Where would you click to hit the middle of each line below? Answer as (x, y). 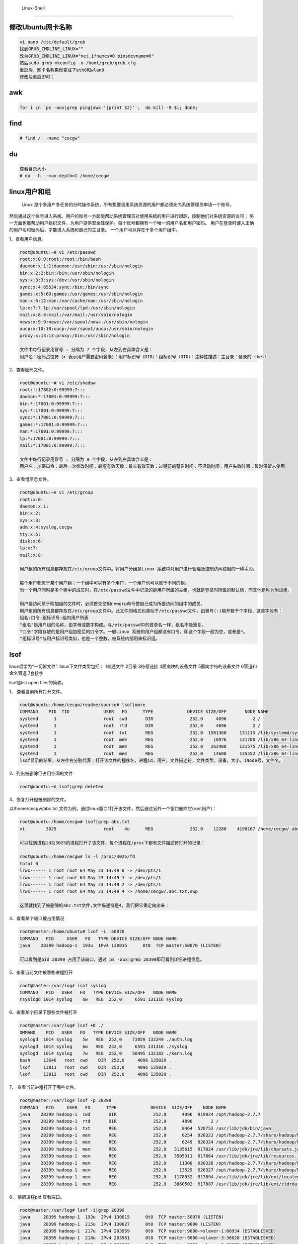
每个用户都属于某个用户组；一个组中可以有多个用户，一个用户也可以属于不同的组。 (105, 583)
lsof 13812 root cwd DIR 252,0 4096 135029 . (96, 1074)
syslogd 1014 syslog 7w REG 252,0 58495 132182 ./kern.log (106, 1053)
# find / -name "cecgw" (50, 138)
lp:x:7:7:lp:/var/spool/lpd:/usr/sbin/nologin (77, 308)
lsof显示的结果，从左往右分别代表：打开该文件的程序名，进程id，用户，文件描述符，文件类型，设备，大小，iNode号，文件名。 (151, 761)
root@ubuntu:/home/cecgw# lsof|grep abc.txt (75, 822)
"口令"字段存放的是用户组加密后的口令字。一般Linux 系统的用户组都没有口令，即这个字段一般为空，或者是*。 (134, 631)
